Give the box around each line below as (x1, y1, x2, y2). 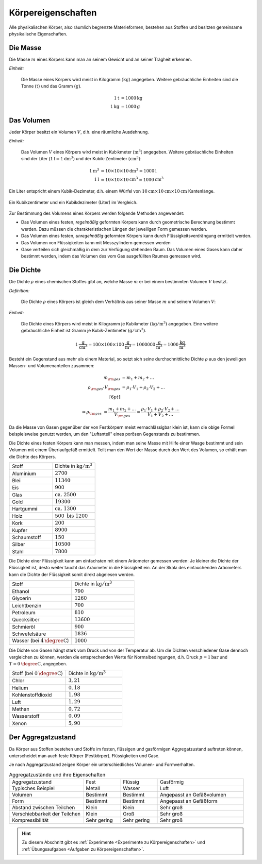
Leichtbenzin (12, 602, 42, 609)
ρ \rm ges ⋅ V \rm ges (87, 385, 121, 391)
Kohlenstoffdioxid (12, 692, 52, 698)
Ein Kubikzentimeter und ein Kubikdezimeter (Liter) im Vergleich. (9, 199, 138, 205)
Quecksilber (12, 616, 40, 623)
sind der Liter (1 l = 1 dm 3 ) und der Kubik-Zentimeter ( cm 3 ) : (21, 155, 142, 161)
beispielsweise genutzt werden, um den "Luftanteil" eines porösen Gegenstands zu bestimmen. (9, 431, 200, 437)
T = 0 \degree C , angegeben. (9, 661, 67, 667)
